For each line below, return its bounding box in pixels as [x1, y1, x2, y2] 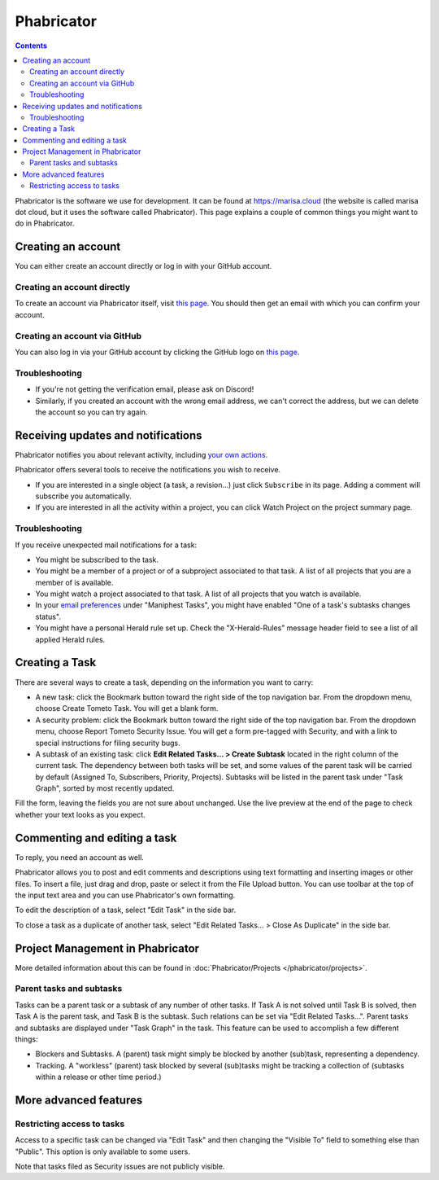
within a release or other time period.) [35, 1072, 162, 1082]
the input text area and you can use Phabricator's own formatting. [15, 890, 236, 900]
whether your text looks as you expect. [15, 809, 146, 819]
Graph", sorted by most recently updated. [35, 783, 175, 793]
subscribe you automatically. [35, 491, 132, 501]
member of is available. [35, 577, 114, 587]
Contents [15, 41, 48, 50]
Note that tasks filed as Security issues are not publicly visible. [15, 1161, 225, 1172]
